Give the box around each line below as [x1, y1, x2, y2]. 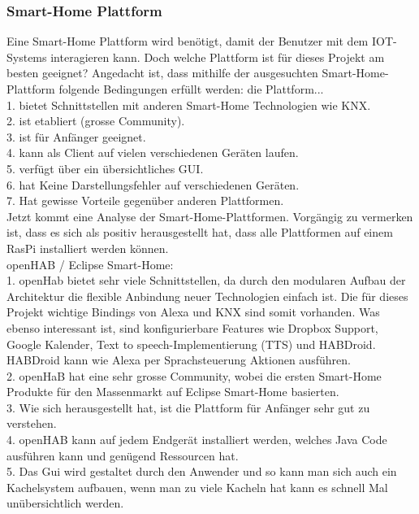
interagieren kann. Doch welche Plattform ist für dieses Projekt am [50, 48, 385, 65]
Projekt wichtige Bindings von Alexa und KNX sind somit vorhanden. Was [6, 303, 380, 320]
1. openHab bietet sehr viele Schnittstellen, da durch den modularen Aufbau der [6, 272, 406, 289]
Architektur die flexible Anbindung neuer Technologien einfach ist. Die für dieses [6, 287, 408, 304]
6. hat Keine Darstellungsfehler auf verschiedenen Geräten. [6, 176, 300, 193]
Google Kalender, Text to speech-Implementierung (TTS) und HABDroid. [6, 335, 376, 352]
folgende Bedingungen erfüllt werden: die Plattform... [58, 81, 324, 97]
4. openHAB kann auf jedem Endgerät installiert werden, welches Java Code [6, 431, 387, 448]
